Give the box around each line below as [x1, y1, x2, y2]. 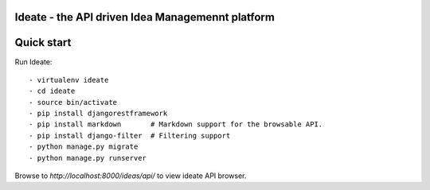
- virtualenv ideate [29, 76, 109, 84]
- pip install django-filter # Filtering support [29, 131, 231, 140]
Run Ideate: [14, 56, 53, 67]
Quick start [14, 36, 72, 49]
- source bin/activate [29, 98, 118, 107]
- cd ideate [29, 87, 76, 95]
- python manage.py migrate [29, 142, 139, 151]
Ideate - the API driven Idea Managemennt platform [14, 10, 275, 24]
